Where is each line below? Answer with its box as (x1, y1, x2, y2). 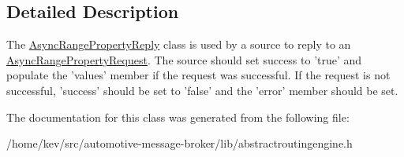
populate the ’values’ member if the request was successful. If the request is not (6, 67, 391, 83)
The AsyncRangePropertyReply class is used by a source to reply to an (6, 36, 351, 53)
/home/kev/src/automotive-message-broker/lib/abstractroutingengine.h (6, 135, 353, 152)
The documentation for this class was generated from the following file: (6, 108, 350, 125)
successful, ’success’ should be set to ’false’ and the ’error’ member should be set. (6, 82, 398, 98)
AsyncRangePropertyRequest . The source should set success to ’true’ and (6, 51, 362, 68)
